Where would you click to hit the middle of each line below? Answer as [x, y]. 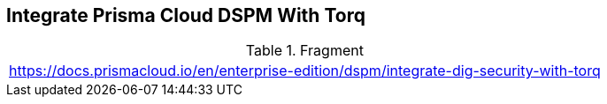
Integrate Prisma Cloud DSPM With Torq [186, 15]
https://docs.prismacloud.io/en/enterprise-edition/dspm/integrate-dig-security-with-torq [305, 71]
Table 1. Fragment [304, 51]
